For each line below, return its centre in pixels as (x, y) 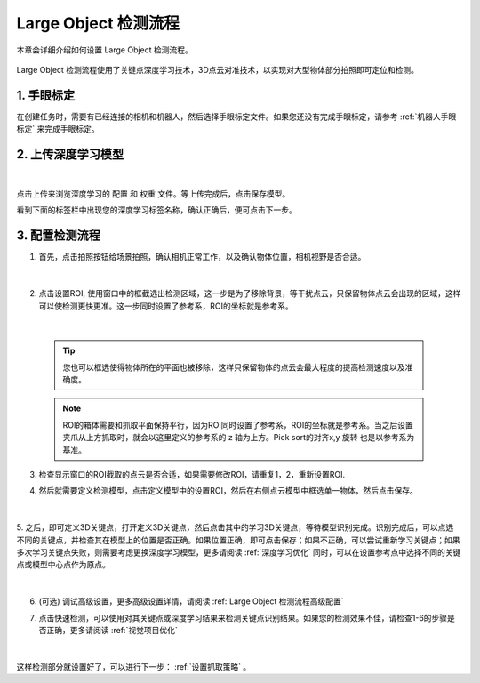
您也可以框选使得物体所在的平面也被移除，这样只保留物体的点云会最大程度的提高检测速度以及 (234, 367)
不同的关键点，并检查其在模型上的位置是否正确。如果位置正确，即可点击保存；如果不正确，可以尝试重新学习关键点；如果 (238, 540)
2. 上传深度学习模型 (70, 154)
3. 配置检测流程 (59, 236)
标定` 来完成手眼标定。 (58, 129)
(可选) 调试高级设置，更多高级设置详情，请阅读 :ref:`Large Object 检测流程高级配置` (191, 601)
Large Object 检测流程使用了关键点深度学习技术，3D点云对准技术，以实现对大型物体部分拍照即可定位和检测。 (218, 69)
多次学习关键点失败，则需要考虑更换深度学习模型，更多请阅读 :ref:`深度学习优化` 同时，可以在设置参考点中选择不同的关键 (239, 552)
